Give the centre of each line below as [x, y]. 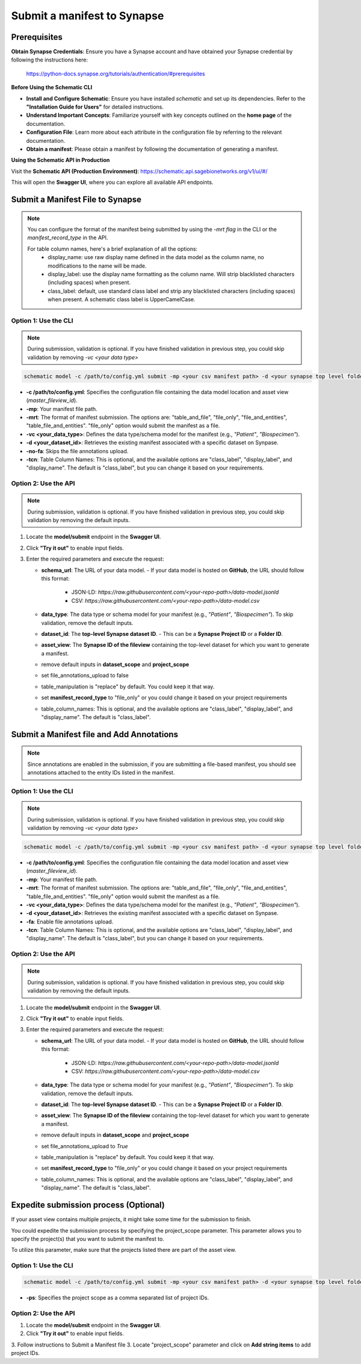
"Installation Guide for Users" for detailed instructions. [95, 107]
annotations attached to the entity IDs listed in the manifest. [101, 773]
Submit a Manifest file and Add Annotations [95, 734]
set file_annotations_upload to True [85, 1146]
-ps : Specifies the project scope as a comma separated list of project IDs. [118, 1297]
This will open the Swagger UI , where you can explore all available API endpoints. [112, 182]
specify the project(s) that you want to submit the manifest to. [88, 1239]
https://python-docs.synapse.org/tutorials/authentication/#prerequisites [116, 74]
